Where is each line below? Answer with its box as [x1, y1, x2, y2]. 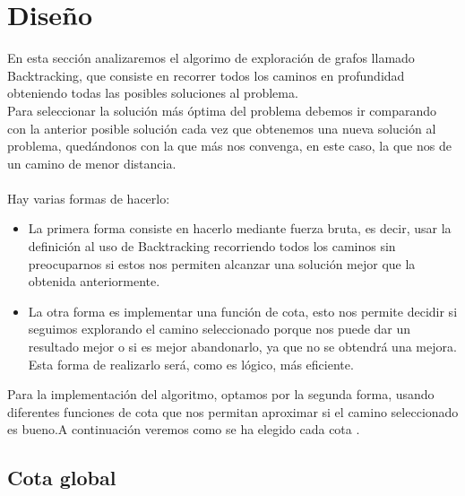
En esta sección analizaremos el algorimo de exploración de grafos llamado [7, 48, 415, 67]
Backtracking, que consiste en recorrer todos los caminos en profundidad [7, 65, 405, 84]
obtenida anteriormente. [28, 272, 160, 291]
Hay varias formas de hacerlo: [7, 188, 170, 207]
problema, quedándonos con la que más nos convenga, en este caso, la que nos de [7, 136, 452, 155]
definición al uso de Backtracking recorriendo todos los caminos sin [28, 237, 396, 256]
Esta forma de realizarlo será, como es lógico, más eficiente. [28, 354, 354, 373]
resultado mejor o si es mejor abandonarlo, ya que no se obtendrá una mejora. [28, 337, 457, 356]
